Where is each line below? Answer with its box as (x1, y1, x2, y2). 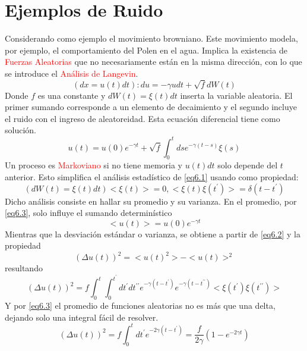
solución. (5, 124, 36, 136)
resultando (5, 262, 43, 274)
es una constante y (37, 89, 106, 101)
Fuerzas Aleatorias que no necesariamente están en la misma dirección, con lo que (5, 55, 302, 68)
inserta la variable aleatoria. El (180, 89, 293, 101)
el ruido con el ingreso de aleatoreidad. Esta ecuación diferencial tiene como (5, 112, 280, 124)
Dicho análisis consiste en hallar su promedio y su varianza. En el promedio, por (5, 195, 297, 207)
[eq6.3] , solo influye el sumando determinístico (5, 206, 172, 219)
